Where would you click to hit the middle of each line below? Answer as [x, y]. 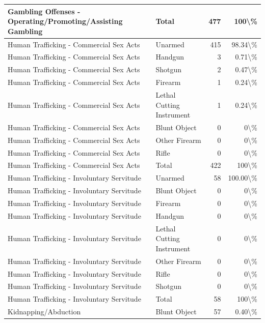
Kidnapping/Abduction [44, 312]
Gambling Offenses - [44, 11]
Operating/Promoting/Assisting [65, 21]
